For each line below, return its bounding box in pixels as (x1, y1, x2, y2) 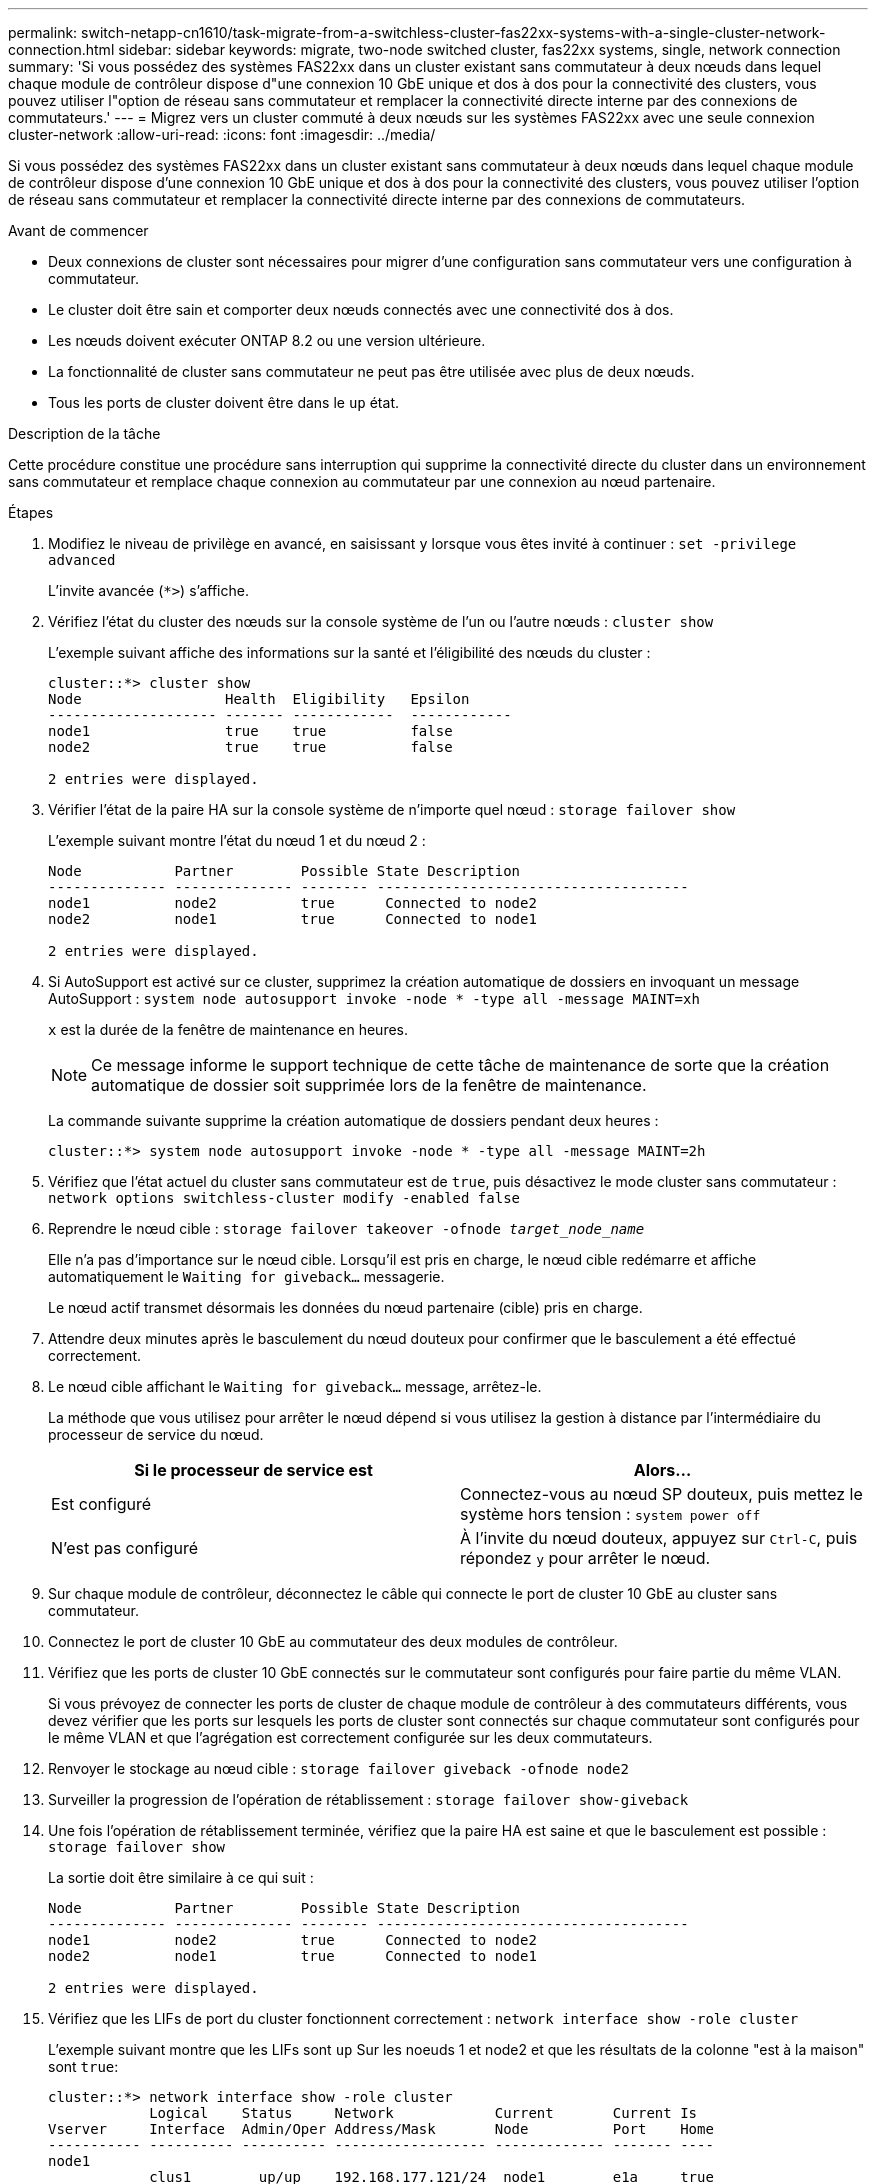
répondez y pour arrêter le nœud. (460, 1548, 711, 1568)
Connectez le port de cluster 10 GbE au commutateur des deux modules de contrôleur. (48, 1633, 618, 1650)
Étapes (8, 504, 54, 521)
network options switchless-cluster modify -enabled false (48, 1190, 521, 1206)
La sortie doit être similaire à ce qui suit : (48, 1869, 314, 1886)
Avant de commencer (8, 222, 149, 239)
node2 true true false (48, 739, 453, 755)
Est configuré (51, 1494, 152, 1514)
